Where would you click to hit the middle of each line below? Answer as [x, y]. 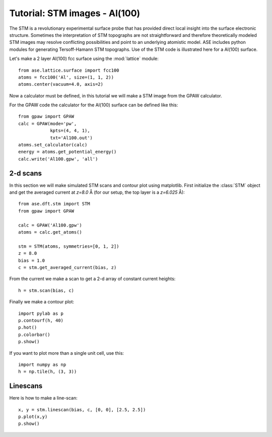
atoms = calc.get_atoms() [50, 232]
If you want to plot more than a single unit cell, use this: [67, 353]
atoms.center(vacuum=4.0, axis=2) [61, 84]
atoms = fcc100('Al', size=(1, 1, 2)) [66, 77]
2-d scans [26, 173]
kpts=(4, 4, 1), [70, 131]
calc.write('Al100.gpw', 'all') [58, 159]
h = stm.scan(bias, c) [46, 290]
